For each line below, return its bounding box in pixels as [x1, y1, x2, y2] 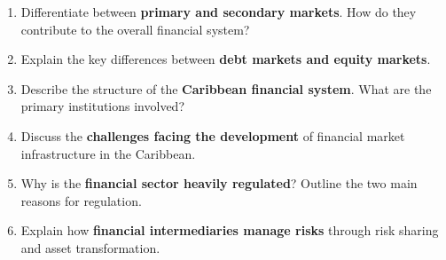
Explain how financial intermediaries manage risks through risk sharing [20, 221, 439, 240]
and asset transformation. [20, 238, 160, 256]
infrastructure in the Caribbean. [20, 144, 196, 162]
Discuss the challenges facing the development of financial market [20, 126, 405, 145]
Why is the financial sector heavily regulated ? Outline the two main [20, 174, 418, 193]
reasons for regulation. [20, 191, 142, 209]
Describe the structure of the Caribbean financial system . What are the [20, 79, 432, 98]
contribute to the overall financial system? [20, 20, 250, 38]
